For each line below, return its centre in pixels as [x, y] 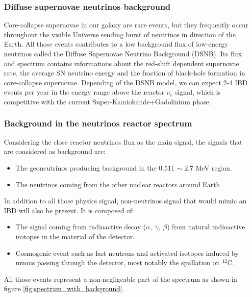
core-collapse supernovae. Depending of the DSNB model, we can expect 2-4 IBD [126, 82]
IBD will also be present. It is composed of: [69, 210]
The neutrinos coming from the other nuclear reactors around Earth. [119, 184]
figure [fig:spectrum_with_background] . [64, 288]
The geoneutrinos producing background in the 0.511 [95, 167]
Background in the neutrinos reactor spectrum [98, 123]
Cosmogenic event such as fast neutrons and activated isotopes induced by [127, 253]
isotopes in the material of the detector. [75, 236]
